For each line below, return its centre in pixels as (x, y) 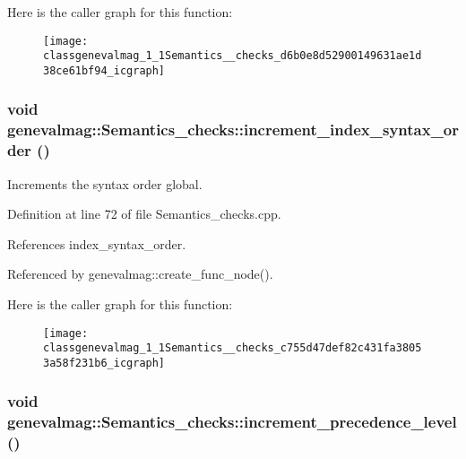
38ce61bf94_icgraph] (104, 70)
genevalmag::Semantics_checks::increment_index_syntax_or (233, 130)
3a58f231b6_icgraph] (104, 363)
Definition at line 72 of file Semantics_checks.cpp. (144, 214)
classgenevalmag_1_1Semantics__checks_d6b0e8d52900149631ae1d (233, 56)
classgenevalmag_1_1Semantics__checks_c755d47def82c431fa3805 (233, 348)
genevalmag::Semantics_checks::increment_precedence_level (232, 422)
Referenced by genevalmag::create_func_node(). (140, 274)
